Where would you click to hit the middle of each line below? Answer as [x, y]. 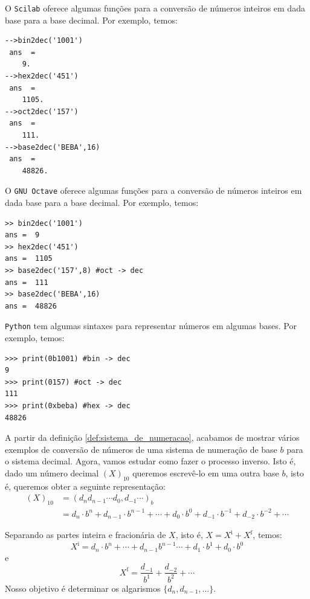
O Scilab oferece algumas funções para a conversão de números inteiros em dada [155, 8]
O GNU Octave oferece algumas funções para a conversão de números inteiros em [153, 191]
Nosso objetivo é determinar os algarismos [83, 588]
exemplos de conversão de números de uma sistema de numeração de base [141, 449]
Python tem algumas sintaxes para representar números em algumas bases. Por [151, 326]
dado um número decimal [52, 472]
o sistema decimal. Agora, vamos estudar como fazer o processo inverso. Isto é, [150, 461]
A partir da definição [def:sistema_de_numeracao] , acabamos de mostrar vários [152, 437]
